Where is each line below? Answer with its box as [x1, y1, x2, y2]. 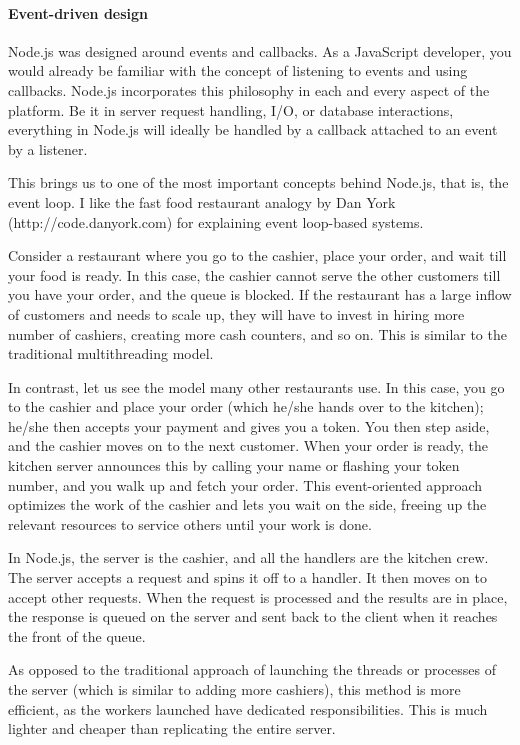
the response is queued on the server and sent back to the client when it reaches [8, 606, 498, 627]
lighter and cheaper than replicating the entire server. [8, 718, 336, 739]
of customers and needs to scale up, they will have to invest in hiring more [8, 303, 465, 324]
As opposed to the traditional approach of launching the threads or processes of [8, 659, 496, 680]
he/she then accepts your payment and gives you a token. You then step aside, [8, 415, 490, 436]
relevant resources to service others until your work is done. [8, 513, 372, 534]
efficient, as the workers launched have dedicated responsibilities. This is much [8, 698, 488, 719]
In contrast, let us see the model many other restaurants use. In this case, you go [8, 376, 505, 397]
